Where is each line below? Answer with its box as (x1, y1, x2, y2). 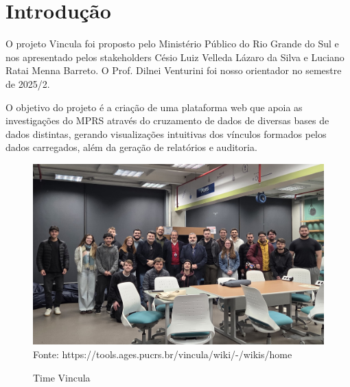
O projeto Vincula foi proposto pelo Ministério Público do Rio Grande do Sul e (5, 36, 339, 51)
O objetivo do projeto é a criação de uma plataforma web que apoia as (5, 99, 303, 114)
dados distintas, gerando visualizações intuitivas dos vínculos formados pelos (5, 126, 327, 141)
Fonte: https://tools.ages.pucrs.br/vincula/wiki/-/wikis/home (33, 347, 292, 362)
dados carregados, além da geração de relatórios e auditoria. (5, 140, 257, 154)
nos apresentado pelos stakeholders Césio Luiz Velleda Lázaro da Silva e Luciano (5, 49, 345, 64)
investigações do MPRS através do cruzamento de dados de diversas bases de (5, 113, 329, 128)
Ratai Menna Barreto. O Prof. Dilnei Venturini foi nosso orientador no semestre (5, 63, 342, 78)
